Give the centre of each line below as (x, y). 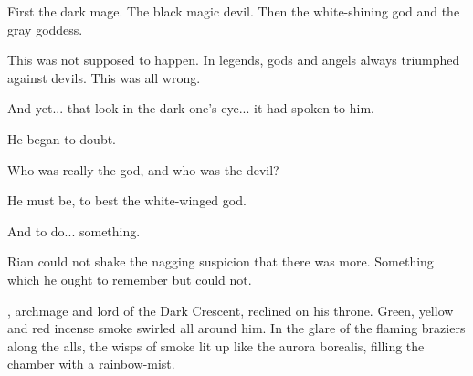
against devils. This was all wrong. (104, 77)
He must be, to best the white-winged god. (127, 200)
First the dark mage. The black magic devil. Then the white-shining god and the (234, 11)
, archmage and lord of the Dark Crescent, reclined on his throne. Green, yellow (231, 310)
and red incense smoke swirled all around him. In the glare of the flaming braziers (236, 328)
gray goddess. (45, 29)
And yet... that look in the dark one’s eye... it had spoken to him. (191, 108)
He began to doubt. (62, 138)
